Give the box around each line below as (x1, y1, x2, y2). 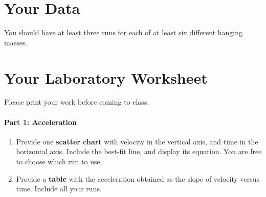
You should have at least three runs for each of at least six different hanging (4, 27, 243, 38)
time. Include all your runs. (16, 183, 102, 194)
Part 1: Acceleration (4, 116, 77, 127)
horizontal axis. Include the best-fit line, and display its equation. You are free (16, 146, 262, 157)
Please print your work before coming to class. (4, 96, 149, 107)
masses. (4, 37, 28, 47)
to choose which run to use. (16, 156, 102, 167)
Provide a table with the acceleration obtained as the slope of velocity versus (16, 173, 260, 184)
